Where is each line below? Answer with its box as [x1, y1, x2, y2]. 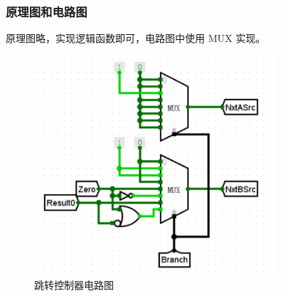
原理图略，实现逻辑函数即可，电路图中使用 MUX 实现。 [6, 31, 266, 46]
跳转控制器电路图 [34, 277, 114, 292]
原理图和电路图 [6, 2, 88, 20]
